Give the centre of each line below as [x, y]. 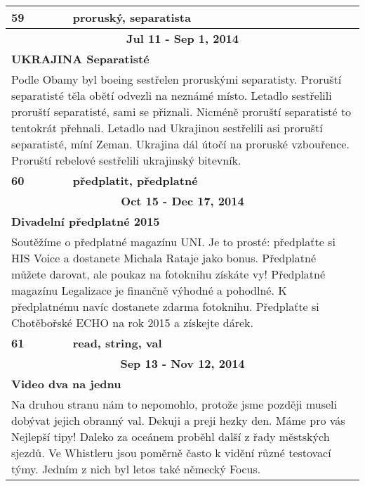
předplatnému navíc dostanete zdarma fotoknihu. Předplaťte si [165, 306]
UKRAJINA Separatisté [80, 59]
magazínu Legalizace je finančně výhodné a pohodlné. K [149, 290]
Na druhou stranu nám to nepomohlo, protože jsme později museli [174, 404]
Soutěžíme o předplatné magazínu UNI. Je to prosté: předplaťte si [173, 242]
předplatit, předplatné [135, 180]
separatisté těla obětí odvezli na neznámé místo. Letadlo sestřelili [172, 95]
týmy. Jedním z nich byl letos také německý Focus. [136, 469]
